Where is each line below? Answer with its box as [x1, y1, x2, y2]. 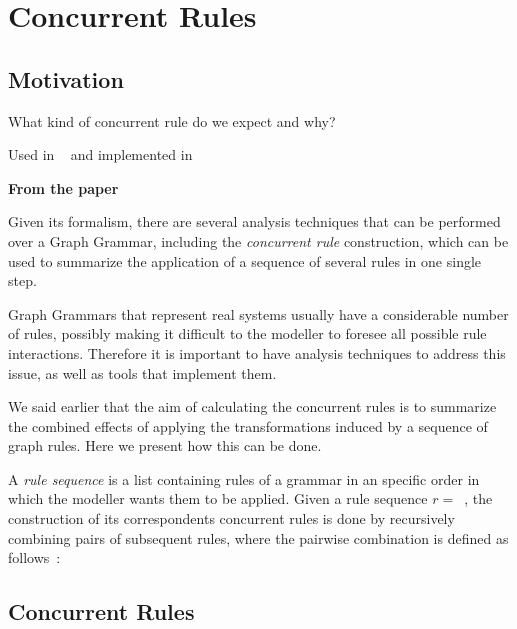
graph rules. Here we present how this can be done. [8, 435, 322, 456]
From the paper [8, 177, 119, 198]
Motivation [8, 63, 124, 94]
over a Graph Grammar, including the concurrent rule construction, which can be [8, 230, 509, 251]
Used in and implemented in [8, 144, 193, 165]
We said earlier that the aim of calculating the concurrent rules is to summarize [8, 396, 497, 417]
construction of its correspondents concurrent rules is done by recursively [8, 508, 455, 529]
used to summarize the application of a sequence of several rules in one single [8, 250, 482, 271]
